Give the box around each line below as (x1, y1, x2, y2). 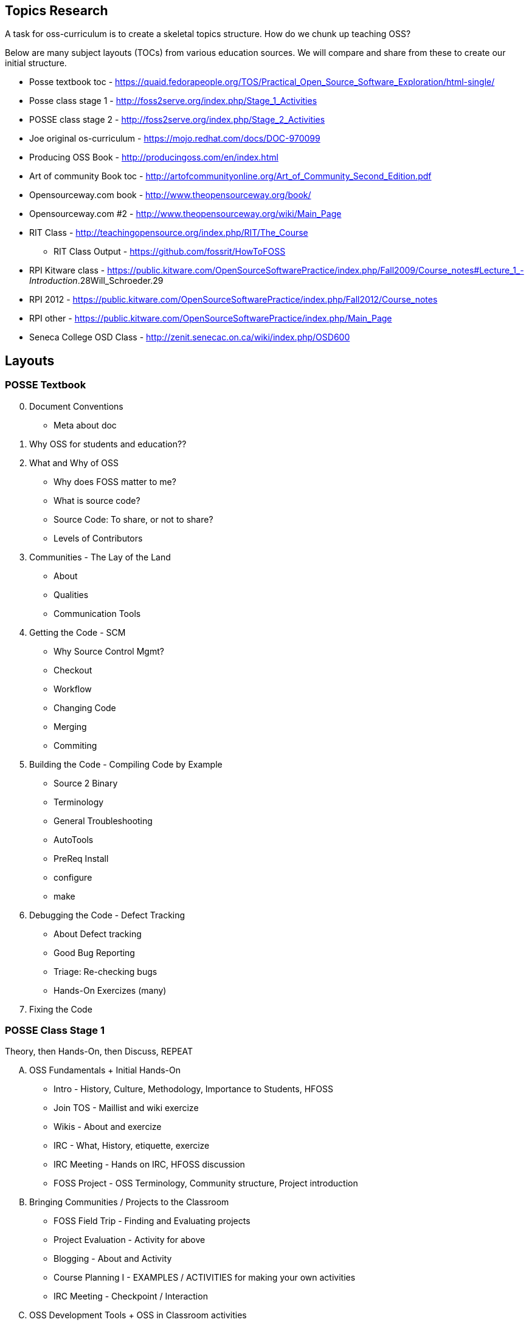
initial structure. (5, 58, 67, 69)
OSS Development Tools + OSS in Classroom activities (29, 1310, 247, 1321)
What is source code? (54, 495, 140, 506)
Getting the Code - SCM (29, 627, 126, 638)
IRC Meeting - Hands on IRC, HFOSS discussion (54, 1159, 245, 1170)
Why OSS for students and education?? (29, 438, 187, 449)
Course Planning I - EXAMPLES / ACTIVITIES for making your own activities (54, 1272, 356, 1283)
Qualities (54, 589, 89, 600)
